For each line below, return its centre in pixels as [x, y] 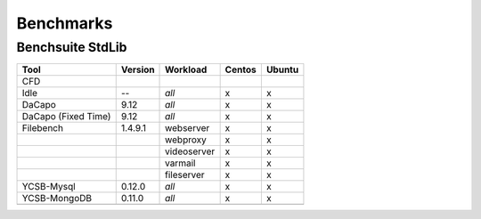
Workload [186, 69]
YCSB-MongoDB [57, 199]
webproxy [186, 140]
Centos [241, 69]
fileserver [185, 175]
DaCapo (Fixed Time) [66, 117]
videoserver [190, 151]
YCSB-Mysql [49, 187]
